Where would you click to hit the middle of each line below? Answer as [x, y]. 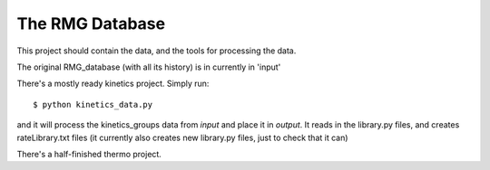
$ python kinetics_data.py [93, 104]
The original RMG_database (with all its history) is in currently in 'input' [149, 67]
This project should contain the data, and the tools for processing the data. [157, 51]
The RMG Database [91, 24]
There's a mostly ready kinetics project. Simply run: [113, 84]
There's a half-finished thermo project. [89, 154]
